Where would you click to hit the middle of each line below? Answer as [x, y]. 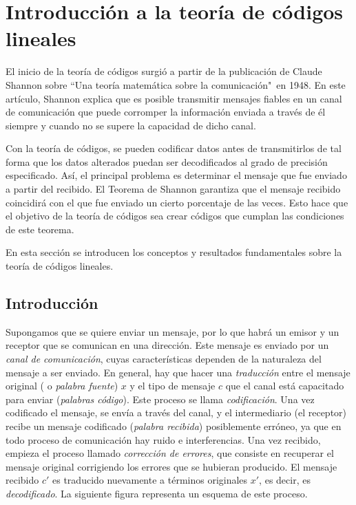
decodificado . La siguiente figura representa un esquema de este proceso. [157, 493]
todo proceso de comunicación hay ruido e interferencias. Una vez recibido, [163, 439]
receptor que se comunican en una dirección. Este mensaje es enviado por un [167, 345]
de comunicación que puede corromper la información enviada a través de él [166, 112]
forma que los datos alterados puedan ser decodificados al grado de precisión [167, 161]
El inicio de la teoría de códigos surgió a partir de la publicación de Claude [164, 71]
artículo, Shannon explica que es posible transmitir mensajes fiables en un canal [174, 98]
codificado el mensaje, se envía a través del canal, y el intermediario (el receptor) [176, 412]
